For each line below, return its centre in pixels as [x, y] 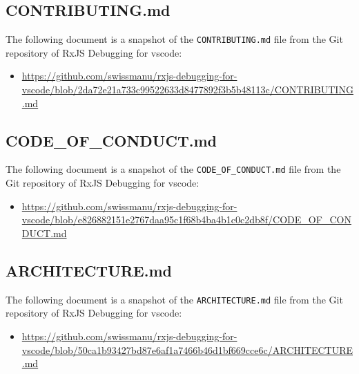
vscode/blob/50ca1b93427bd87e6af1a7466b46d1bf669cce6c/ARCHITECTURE [187, 349]
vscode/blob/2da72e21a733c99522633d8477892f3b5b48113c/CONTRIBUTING [187, 90]
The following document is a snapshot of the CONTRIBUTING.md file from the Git [174, 39]
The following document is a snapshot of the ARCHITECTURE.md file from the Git [174, 299]
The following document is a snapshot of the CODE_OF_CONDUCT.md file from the [173, 169]
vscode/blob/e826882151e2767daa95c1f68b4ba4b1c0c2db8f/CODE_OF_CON [186, 219]
